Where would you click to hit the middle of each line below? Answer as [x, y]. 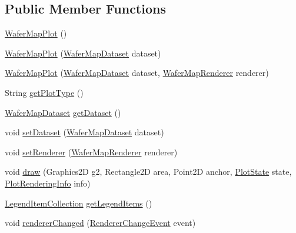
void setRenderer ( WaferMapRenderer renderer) [91, 152]
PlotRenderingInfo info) [48, 183]
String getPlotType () [44, 92]
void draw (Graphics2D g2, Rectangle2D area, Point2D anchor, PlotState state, [148, 172]
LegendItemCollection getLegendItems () [79, 203]
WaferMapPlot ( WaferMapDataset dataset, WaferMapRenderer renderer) [137, 73]
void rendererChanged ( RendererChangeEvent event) [100, 223]
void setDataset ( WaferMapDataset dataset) [84, 132]
